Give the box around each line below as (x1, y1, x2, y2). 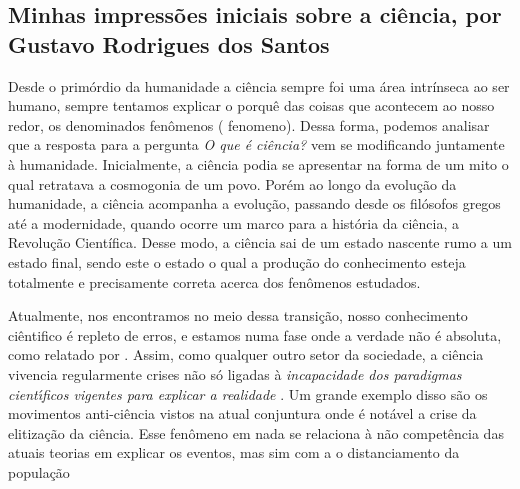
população (8, 461, 70, 482)
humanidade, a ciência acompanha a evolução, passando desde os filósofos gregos (8, 193, 501, 214)
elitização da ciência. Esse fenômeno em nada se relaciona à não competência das (8, 422, 504, 443)
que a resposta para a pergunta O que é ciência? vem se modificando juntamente (8, 134, 505, 155)
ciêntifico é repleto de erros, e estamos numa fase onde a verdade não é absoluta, (8, 324, 502, 345)
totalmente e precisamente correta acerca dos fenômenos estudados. (8, 271, 421, 292)
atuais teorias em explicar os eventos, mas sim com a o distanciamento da (8, 442, 460, 463)
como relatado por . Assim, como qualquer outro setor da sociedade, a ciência (8, 344, 484, 365)
